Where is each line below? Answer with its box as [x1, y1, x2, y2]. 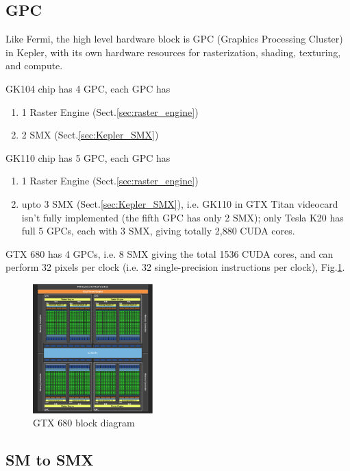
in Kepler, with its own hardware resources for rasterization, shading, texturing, [5, 45, 341, 59]
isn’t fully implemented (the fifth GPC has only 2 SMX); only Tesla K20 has [21, 210, 344, 224]
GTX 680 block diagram [33, 415, 135, 430]
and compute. [5, 58, 63, 73]
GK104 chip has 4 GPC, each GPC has [5, 81, 171, 95]
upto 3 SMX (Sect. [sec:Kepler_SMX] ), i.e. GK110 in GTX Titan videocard [21, 196, 338, 210]
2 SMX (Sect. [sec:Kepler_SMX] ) [21, 128, 159, 142]
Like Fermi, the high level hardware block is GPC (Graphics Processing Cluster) [5, 32, 343, 46]
